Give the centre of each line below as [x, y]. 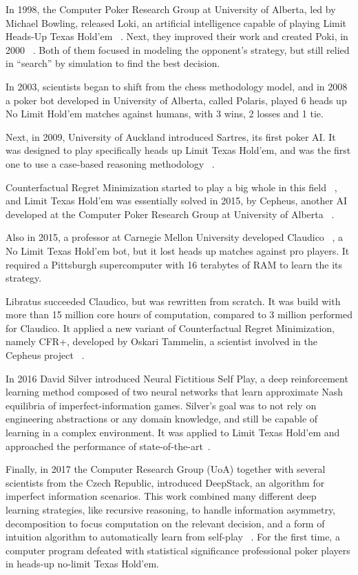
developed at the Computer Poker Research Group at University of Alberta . [170, 214]
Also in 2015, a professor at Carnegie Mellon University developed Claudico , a [175, 237]
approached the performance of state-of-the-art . [108, 446]
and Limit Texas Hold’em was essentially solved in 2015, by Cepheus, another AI [177, 201]
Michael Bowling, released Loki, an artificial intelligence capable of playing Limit [176, 22]
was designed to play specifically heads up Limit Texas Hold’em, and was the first [178, 150]
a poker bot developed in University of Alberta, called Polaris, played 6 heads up [176, 100]
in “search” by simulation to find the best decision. [113, 63]
